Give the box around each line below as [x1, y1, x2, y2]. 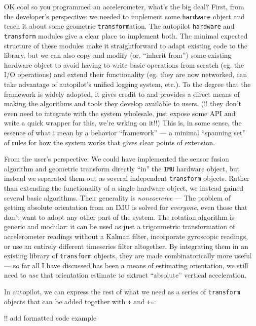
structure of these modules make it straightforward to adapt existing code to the [4, 40, 248, 50]
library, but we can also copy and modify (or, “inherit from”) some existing [4, 50, 231, 60]
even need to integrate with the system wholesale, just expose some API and [4, 108, 236, 118]
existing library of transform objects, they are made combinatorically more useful [4, 250, 252, 261]
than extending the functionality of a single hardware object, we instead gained [4, 183, 244, 193]
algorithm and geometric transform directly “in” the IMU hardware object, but [4, 163, 240, 173]
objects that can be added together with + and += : [4, 296, 156, 306]
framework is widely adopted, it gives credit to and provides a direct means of [4, 88, 240, 99]
